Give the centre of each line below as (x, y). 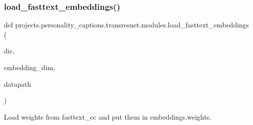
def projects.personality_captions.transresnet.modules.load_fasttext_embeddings (126, 25)
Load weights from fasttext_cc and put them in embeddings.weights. (108, 116)
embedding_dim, (29, 67)
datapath (18, 84)
